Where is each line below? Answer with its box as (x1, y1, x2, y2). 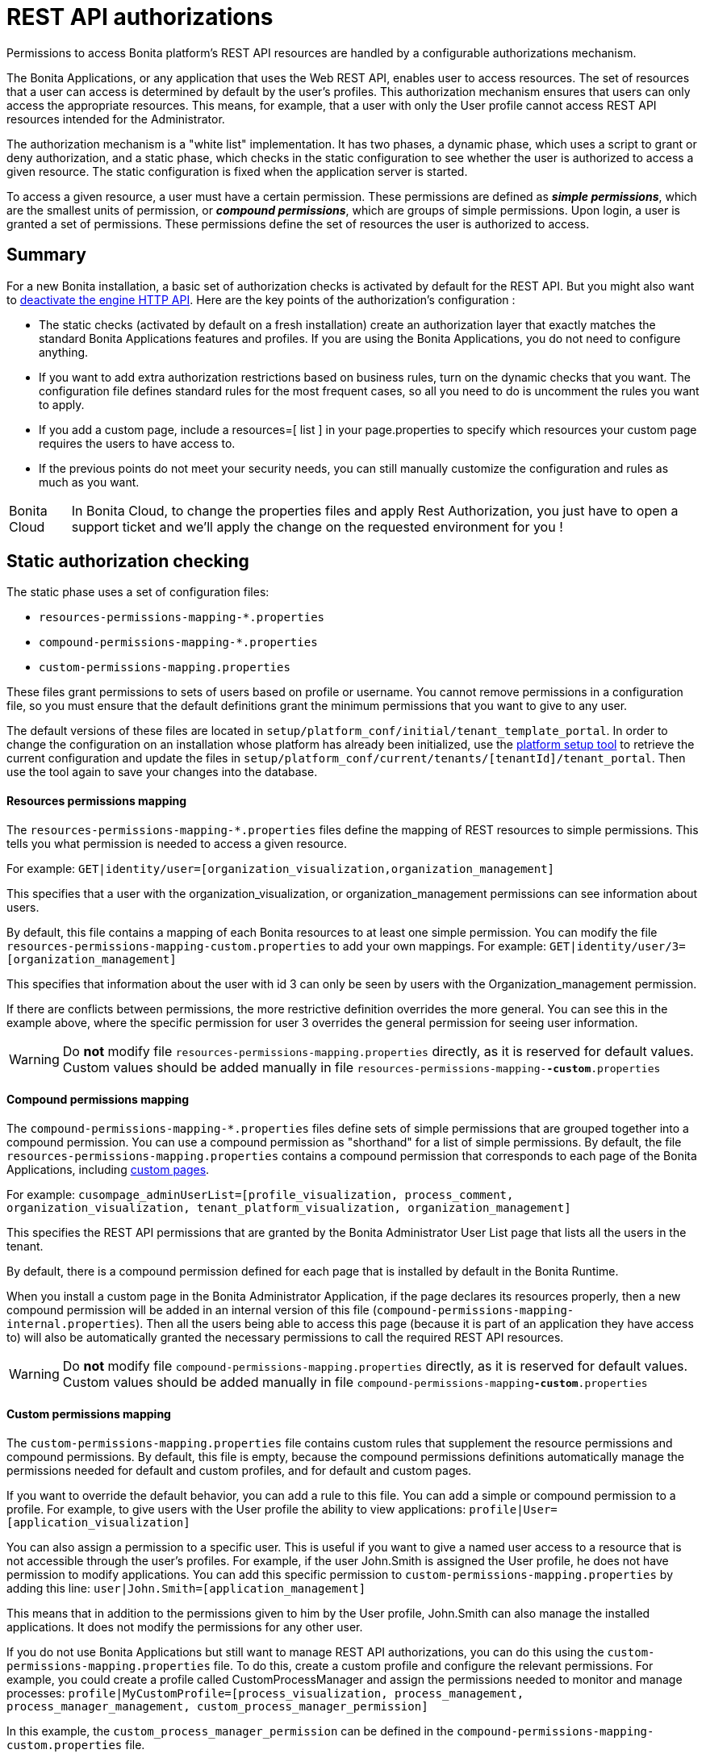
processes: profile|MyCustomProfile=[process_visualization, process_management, (6, 1686, 524, 1701)
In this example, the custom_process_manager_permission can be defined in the (6, 1724, 454, 1739)
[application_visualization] (6, 1516, 190, 1530)
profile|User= (469, 1503, 558, 1517)
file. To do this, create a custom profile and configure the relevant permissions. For (213, 1659, 654, 1673)
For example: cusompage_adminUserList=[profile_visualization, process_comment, (6, 1187, 514, 1201)
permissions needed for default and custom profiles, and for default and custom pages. (6, 1464, 472, 1478)
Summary (6, 244, 86, 265)
